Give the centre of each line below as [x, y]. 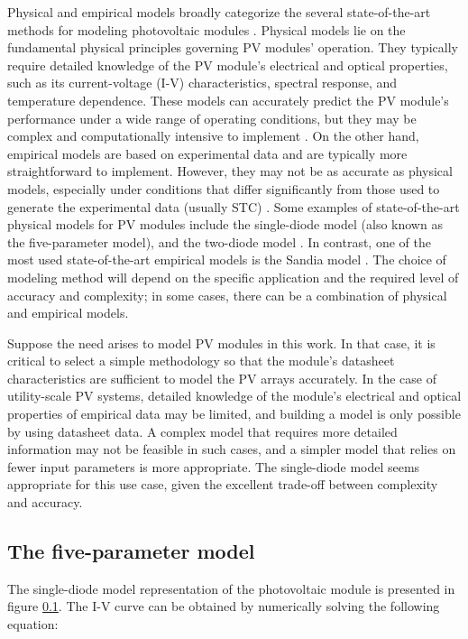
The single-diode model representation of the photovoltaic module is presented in [231, 588]
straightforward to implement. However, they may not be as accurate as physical [230, 171]
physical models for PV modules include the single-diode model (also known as [225, 224]
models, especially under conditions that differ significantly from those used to [224, 188]
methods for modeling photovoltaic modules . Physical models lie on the [206, 29]
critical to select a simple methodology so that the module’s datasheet [201, 361]
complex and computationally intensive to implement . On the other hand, [213, 136]
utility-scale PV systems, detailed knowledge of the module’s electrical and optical [234, 396]
